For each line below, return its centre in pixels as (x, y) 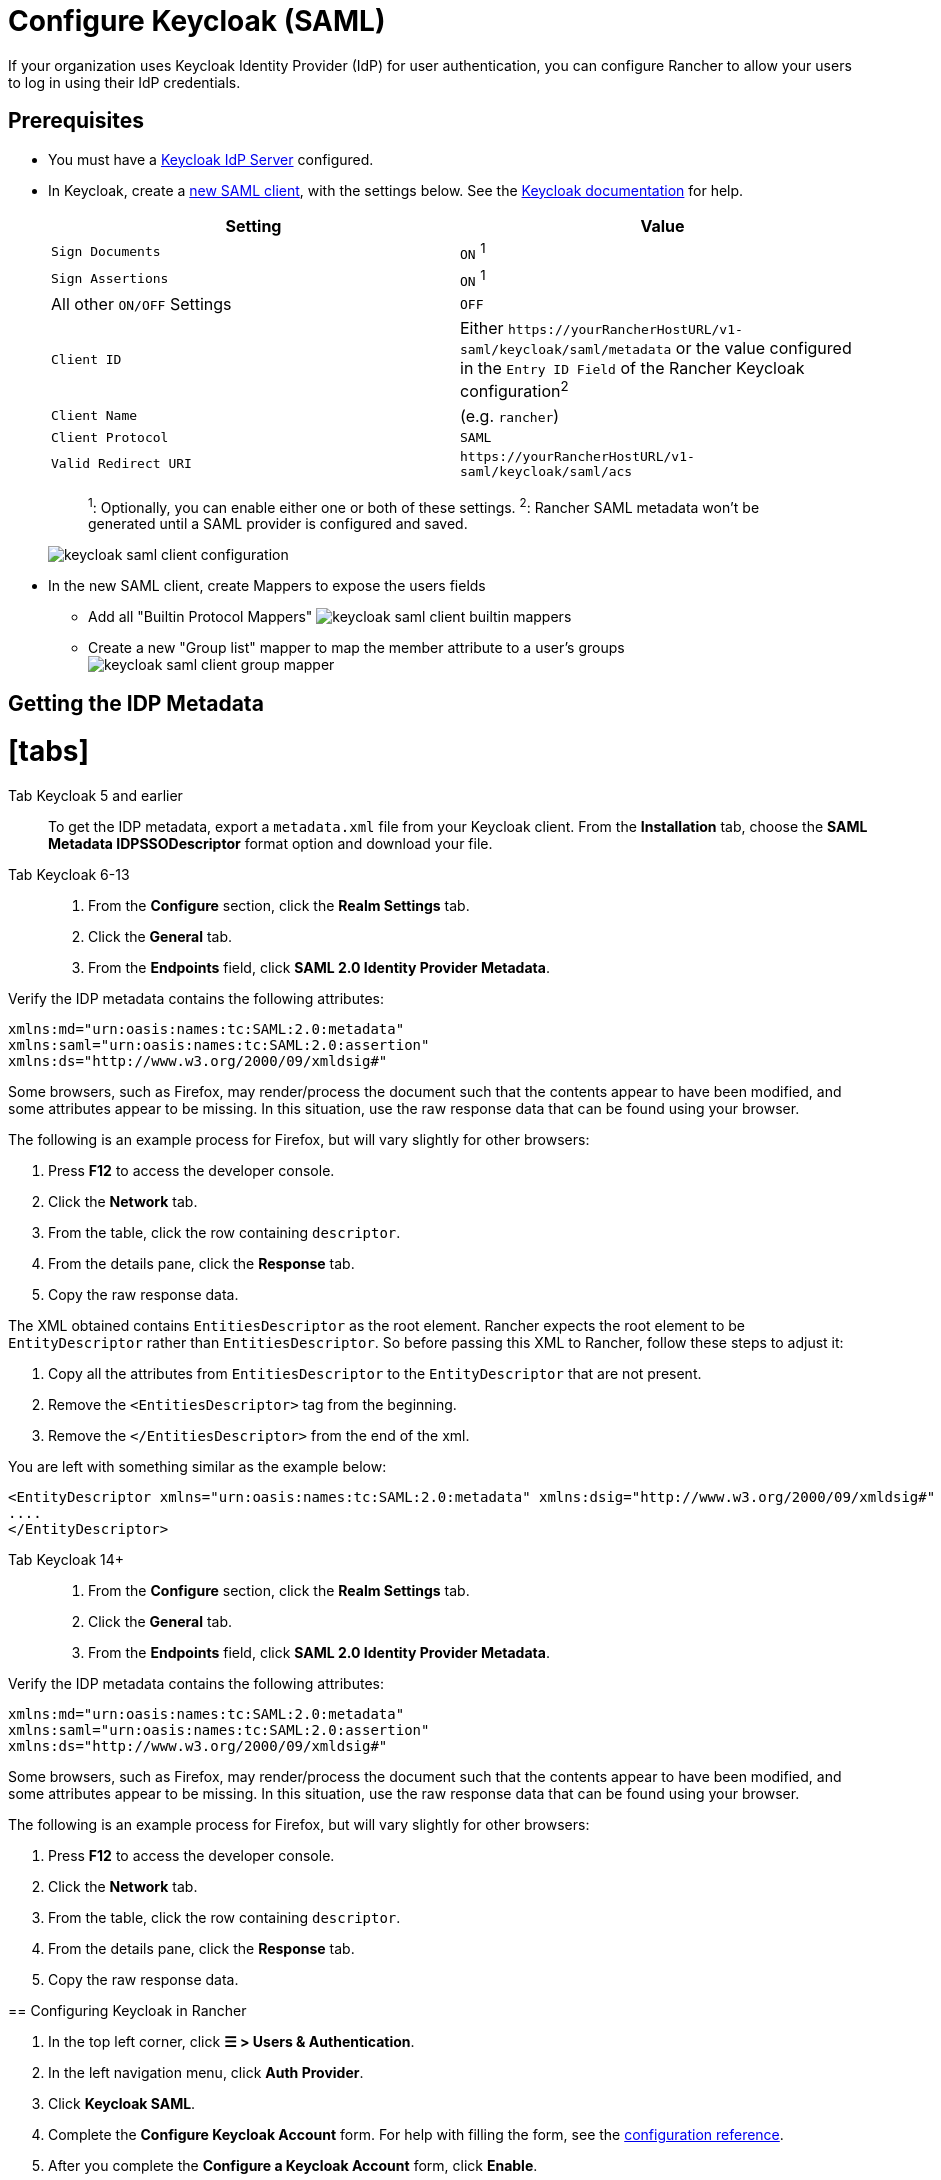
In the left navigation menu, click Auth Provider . (206, 2073)
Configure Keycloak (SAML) (197, 21)
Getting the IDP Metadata (136, 703)
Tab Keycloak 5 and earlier (95, 796)
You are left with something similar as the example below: (197, 1467)
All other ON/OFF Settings (141, 304)
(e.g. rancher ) (510, 415)
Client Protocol (110, 437)
